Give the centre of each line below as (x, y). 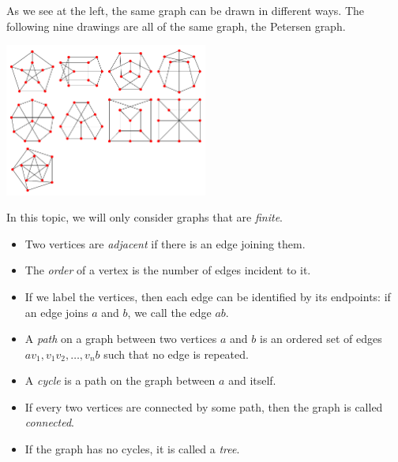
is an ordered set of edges (321, 339)
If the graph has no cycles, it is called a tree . (132, 449)
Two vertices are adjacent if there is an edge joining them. (165, 243)
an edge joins (56, 312)
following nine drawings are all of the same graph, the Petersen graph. (176, 26)
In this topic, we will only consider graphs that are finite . (145, 217)
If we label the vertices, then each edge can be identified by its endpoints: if (208, 296)
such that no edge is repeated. (176, 354)
